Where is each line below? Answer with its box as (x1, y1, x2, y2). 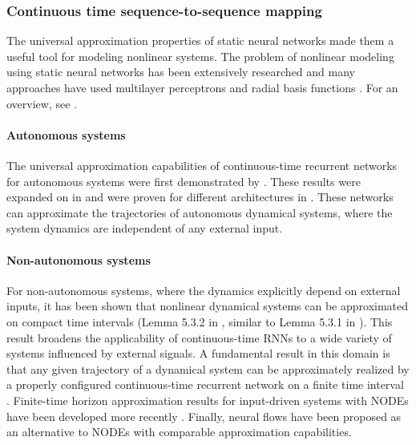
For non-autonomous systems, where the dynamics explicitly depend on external (6, 281, 401, 298)
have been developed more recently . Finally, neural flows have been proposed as (6, 407, 402, 424)
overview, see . (6, 95, 77, 111)
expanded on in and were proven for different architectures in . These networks (6, 188, 394, 205)
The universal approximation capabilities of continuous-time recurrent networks (6, 156, 398, 173)
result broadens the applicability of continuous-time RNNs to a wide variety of (6, 329, 392, 346)
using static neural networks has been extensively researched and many (6, 63, 355, 80)
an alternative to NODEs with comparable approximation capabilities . (6, 423, 352, 440)
